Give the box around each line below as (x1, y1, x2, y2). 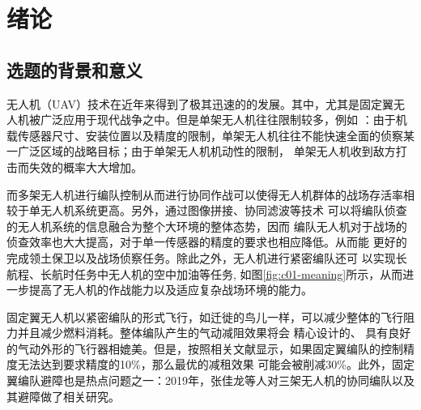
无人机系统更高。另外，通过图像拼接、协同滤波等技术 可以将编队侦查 (40, 202, 407, 219)
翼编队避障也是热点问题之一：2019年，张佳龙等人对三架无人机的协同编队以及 (6, 372, 415, 389)
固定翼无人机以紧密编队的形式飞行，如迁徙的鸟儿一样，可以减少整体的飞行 (6, 308, 403, 325)
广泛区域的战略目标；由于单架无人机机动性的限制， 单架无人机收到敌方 (17, 143, 396, 160)
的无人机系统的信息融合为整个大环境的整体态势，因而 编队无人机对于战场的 (6, 217, 407, 234)
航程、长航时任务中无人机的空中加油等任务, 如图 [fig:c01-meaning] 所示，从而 (6, 265, 403, 282)
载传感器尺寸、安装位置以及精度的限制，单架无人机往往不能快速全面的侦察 (6, 126, 403, 143)
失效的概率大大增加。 (28, 158, 142, 175)
